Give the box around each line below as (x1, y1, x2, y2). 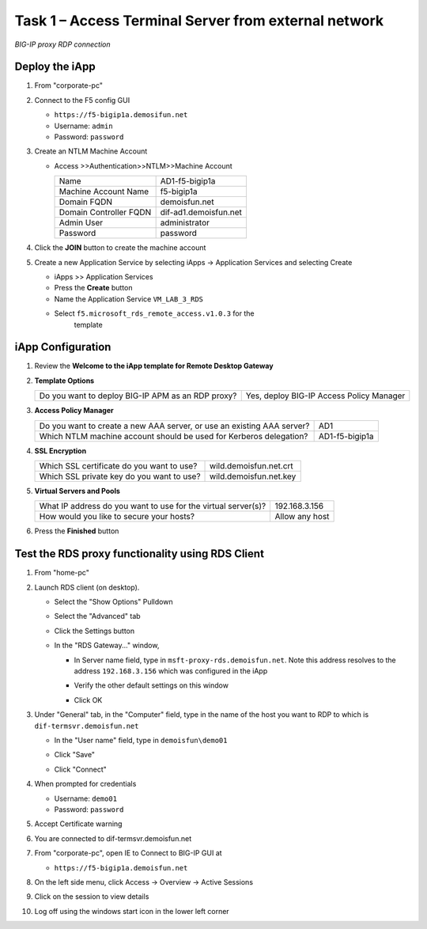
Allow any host (274, 511, 330, 522)
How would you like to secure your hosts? (39, 511, 195, 522)
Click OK (74, 695, 103, 704)
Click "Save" (54, 750, 95, 760)
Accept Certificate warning (34, 819, 123, 829)
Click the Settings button (54, 626, 135, 635)
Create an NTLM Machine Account (34, 146, 148, 156)
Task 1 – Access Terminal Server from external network (14, 12, 384, 29)
